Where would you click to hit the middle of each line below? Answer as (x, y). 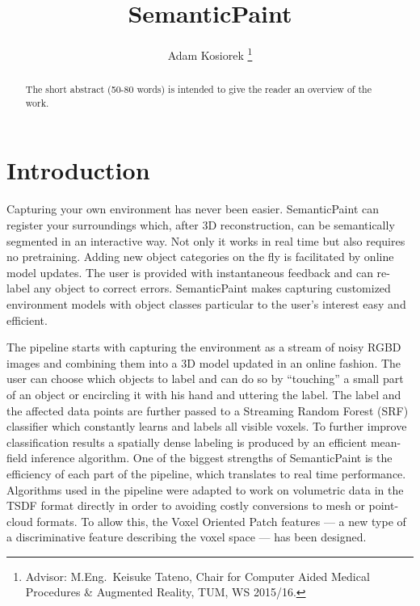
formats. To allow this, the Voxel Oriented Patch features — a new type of (221, 521)
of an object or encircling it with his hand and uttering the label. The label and (204, 394)
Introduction (78, 170)
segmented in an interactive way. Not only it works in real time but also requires (206, 240)
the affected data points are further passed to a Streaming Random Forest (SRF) (208, 410)
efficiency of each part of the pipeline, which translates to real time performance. (206, 473)
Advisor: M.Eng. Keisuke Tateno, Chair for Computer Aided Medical (197, 576)
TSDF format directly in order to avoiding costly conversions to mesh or (186, 505)
